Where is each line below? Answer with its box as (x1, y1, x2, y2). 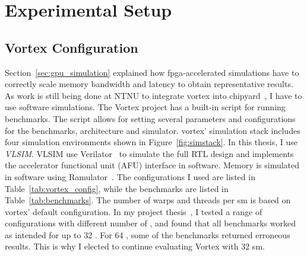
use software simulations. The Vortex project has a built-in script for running (5, 101, 286, 113)
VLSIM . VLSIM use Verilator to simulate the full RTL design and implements (5, 147, 294, 159)
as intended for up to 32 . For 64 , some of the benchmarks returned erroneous (5, 228, 290, 241)
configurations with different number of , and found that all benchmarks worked (5, 217, 296, 229)
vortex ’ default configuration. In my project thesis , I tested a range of (5, 205, 262, 217)
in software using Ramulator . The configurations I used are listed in (5, 170, 255, 183)
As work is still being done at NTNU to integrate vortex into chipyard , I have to (5, 89, 302, 101)
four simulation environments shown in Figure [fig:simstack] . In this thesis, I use (5, 136, 297, 148)
